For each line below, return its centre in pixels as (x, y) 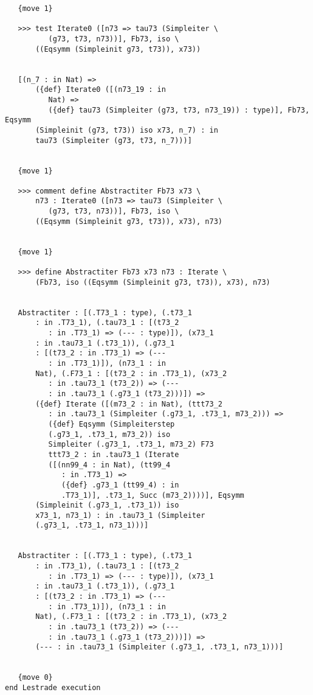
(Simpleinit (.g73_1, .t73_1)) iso (107, 505)
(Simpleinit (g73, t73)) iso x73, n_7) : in (127, 130)
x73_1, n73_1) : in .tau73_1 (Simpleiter (120, 515)
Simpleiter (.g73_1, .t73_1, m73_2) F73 (131, 445)
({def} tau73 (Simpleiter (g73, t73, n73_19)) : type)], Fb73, (179, 110)
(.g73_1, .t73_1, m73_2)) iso (109, 434)
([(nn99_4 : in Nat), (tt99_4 (109, 465)
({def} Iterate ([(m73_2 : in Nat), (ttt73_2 (129, 404)
